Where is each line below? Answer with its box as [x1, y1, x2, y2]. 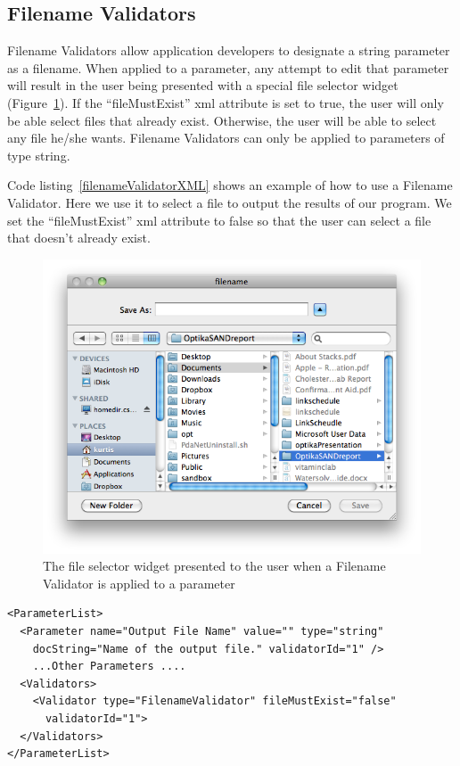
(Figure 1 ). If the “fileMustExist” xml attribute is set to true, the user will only [7, 93, 444, 111]
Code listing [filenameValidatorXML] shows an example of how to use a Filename [7, 176, 453, 194]
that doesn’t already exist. [7, 228, 151, 247]
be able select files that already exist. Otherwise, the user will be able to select [7, 111, 437, 129]
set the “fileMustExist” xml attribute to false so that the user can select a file [7, 210, 431, 229]
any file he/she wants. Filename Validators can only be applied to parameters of [7, 128, 445, 147]
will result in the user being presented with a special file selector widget [7, 76, 398, 95]
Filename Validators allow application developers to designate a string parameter [7, 41, 450, 60]
